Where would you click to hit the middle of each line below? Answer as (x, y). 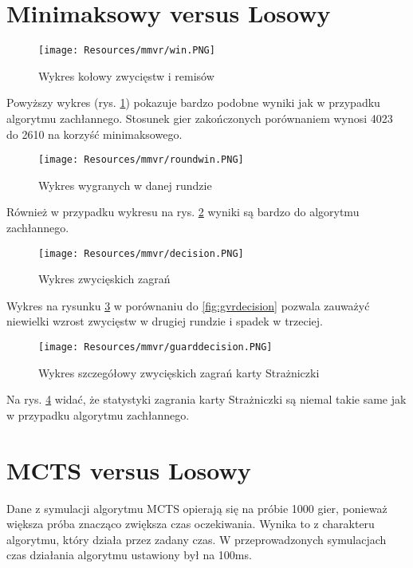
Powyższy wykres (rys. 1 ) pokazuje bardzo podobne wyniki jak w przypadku (193, 103)
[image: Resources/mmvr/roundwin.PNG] (141, 160)
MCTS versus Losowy (129, 469)
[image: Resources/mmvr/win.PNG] (127, 51)
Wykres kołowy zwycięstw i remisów (126, 75)
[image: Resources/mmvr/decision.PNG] (141, 253)
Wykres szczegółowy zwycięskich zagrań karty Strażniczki (179, 372)
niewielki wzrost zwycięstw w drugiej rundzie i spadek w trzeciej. (165, 321)
